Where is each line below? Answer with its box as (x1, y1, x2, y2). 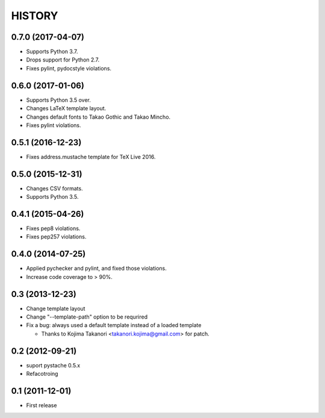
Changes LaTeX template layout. (26, 105, 107, 112)
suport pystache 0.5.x (26, 361, 81, 369)
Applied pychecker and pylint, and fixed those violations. (26, 265, 167, 272)
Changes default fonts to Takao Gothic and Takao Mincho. (26, 113, 171, 120)
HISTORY (11, 9, 58, 22)
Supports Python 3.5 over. (26, 96, 91, 104)
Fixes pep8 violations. (26, 225, 81, 232)
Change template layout (26, 305, 85, 312)
